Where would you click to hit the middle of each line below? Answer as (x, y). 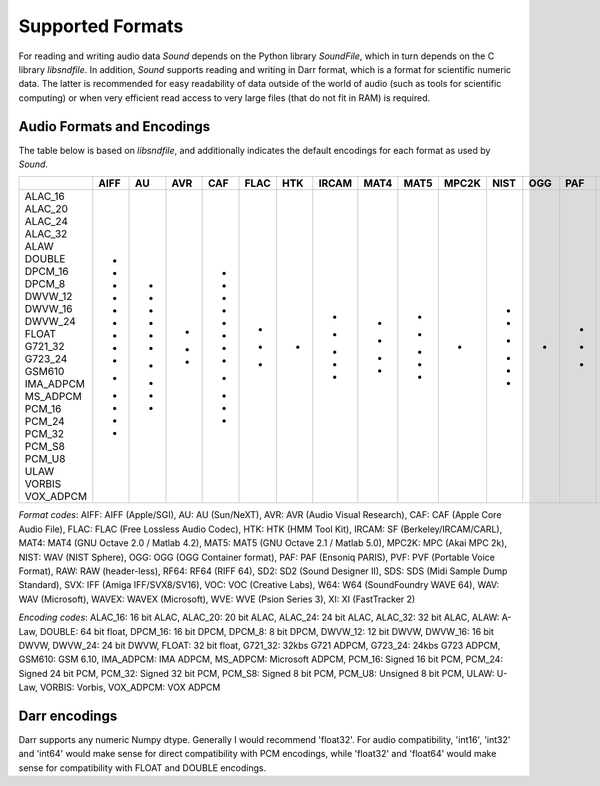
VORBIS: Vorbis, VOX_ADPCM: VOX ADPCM (130, 687)
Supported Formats (101, 26)
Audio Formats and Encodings (114, 126)
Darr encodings (68, 715)
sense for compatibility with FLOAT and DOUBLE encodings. (142, 767)
